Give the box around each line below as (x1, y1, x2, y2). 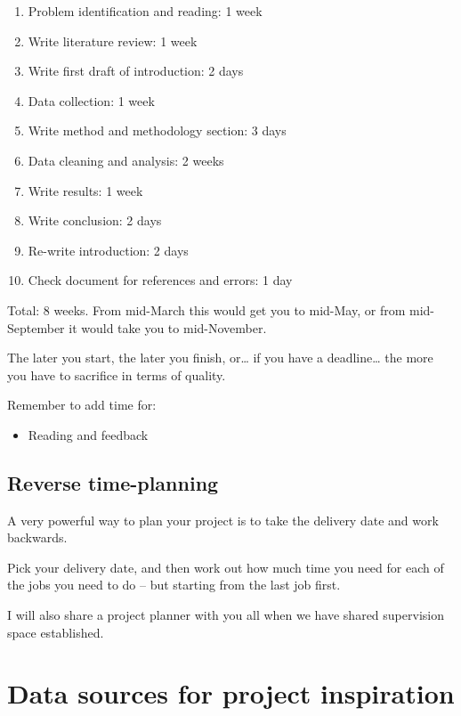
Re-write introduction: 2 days (28, 240, 189, 259)
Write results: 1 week (28, 181, 143, 199)
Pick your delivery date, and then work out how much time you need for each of (7, 557, 444, 576)
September (7, 318, 65, 337)
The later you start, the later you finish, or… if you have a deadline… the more (7, 348, 433, 367)
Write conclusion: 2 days (28, 211, 162, 230)
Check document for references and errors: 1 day (28, 271, 293, 289)
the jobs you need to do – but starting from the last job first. (7, 575, 341, 594)
